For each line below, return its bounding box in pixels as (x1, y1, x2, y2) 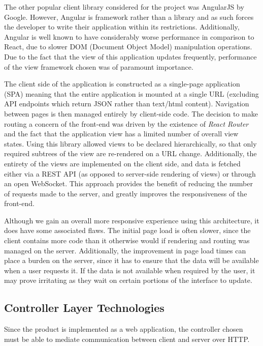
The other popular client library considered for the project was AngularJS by (4, 2, 244, 12)
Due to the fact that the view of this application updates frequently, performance (4, 51, 257, 62)
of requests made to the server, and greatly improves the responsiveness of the (4, 188, 247, 198)
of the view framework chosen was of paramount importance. (4, 61, 193, 72)
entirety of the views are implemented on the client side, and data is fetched (4, 158, 241, 168)
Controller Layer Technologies (4, 300, 165, 315)
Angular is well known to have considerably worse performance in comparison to (4, 31, 254, 42)
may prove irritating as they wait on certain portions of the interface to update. (4, 275, 252, 285)
